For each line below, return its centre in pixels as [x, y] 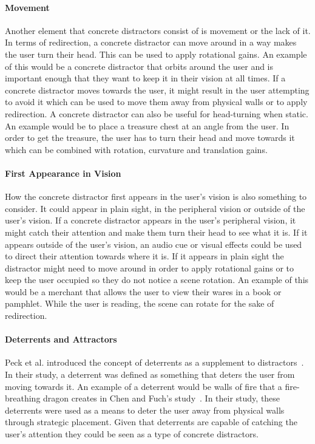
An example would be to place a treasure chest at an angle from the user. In [147, 125]
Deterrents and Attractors [61, 339]
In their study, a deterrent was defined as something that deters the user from [150, 374]
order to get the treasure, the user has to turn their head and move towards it [150, 138]
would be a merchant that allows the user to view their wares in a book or [143, 291]
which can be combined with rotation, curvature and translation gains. [136, 149]
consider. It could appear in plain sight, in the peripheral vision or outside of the [155, 208]
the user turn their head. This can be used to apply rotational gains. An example [156, 54]
